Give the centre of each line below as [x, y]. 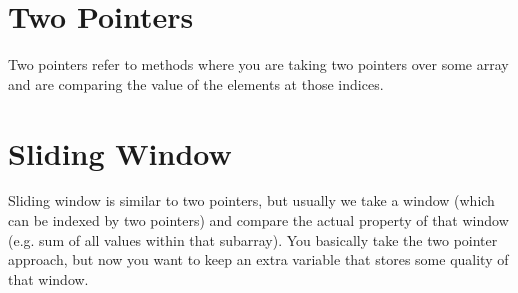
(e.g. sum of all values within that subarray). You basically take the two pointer [253, 239]
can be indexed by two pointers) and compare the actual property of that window [258, 220]
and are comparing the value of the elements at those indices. [196, 83]
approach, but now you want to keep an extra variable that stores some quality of [258, 259]
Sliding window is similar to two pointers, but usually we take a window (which [251, 200]
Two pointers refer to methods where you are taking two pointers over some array [258, 64]
